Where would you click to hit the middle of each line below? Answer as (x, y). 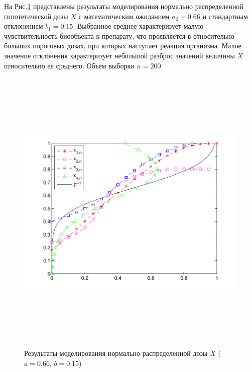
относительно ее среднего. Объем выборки (69, 65)
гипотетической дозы (36, 16)
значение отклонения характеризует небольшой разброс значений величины (119, 55)
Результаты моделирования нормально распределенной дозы (116, 353)
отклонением (24, 26)
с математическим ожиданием (124, 16)
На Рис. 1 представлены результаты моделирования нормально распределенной (124, 6)
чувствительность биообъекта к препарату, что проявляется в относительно (119, 35)
